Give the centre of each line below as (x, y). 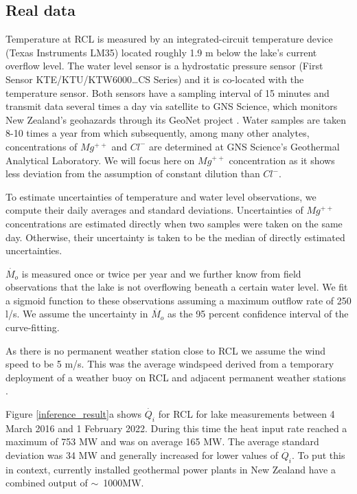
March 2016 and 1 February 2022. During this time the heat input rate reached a (176, 428)
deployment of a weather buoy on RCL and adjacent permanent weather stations (176, 377)
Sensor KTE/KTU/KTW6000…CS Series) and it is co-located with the (155, 79)
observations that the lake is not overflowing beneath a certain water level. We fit (177, 287)
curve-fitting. (33, 327)
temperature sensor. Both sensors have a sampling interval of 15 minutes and (168, 92)
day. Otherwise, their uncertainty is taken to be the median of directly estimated (175, 237)
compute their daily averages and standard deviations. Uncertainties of (154, 210)
